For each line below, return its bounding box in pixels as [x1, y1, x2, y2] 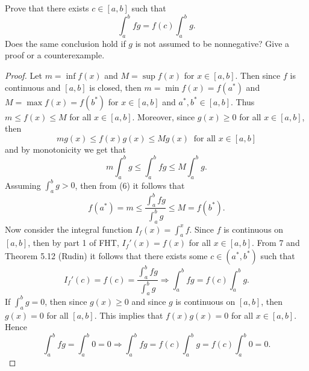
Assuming [5, 179, 41, 191]
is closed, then [89, 81, 142, 93]
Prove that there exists [5, 2, 89, 14]
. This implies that [94, 308, 163, 321]
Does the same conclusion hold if [5, 37, 126, 49]
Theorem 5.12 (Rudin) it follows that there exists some [5, 249, 208, 262]
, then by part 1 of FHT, [28, 236, 119, 249]
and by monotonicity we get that [5, 143, 126, 155]
